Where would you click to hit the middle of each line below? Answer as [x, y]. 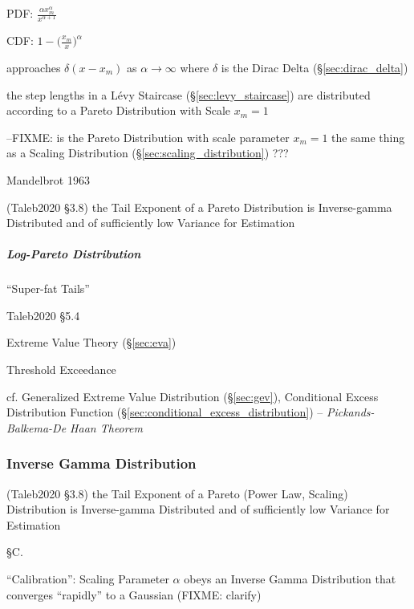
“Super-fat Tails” [48, 288]
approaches [34, 67]
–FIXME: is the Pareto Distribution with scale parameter [148, 137]
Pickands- [350, 412]
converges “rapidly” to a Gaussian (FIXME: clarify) [134, 594]
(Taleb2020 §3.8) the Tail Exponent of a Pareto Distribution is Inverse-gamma [199, 207]
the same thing [368, 137]
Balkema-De [37, 427]
